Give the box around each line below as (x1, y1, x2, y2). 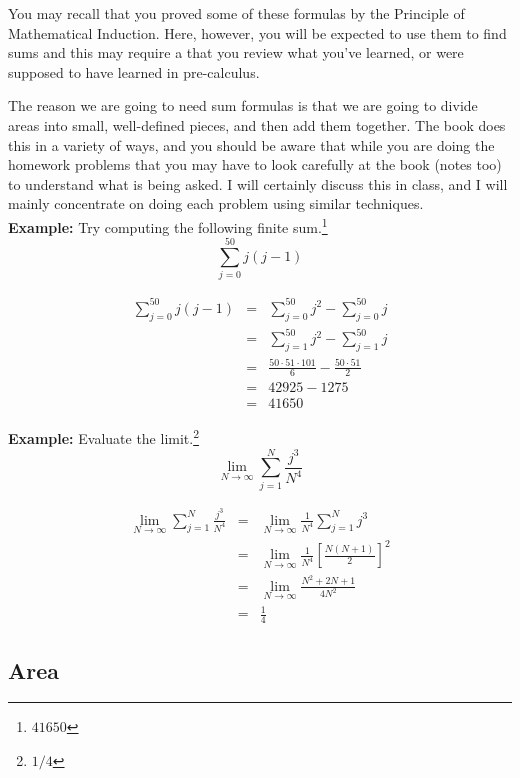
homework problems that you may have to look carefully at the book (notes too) (8, 154, 502, 175)
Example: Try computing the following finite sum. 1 (8, 213, 328, 237)
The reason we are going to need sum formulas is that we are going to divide (8, 95, 478, 116)
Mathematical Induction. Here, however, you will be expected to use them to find (8, 22, 507, 43)
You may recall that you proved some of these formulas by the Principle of (8, 3, 465, 23)
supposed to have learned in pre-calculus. (8, 61, 260, 82)
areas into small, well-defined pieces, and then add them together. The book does (8, 114, 506, 135)
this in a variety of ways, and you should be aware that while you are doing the (8, 134, 495, 155)
